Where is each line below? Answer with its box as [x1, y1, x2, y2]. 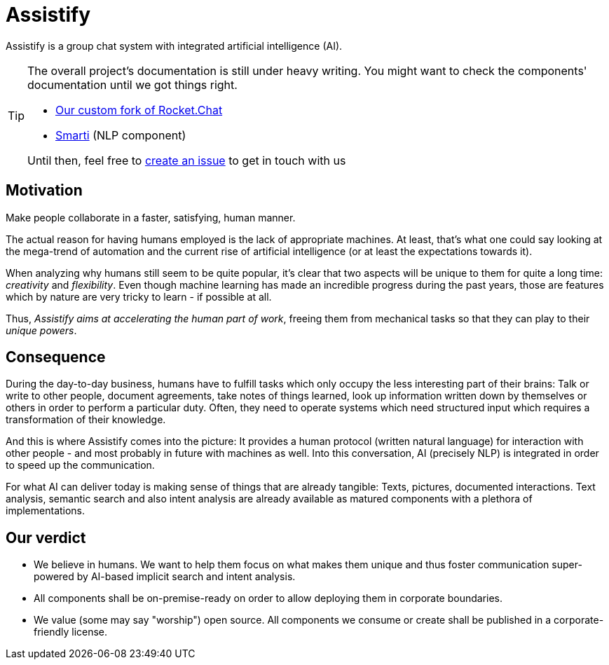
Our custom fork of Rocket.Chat [55, 102, 223, 117]
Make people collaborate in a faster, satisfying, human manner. [6, 211, 296, 224]
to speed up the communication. [6, 459, 155, 472]
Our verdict [6, 528, 86, 547]
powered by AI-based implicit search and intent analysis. [34, 570, 296, 583]
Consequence [6, 348, 106, 366]
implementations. [6, 505, 85, 517]
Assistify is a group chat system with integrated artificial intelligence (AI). [6, 39, 343, 52]
